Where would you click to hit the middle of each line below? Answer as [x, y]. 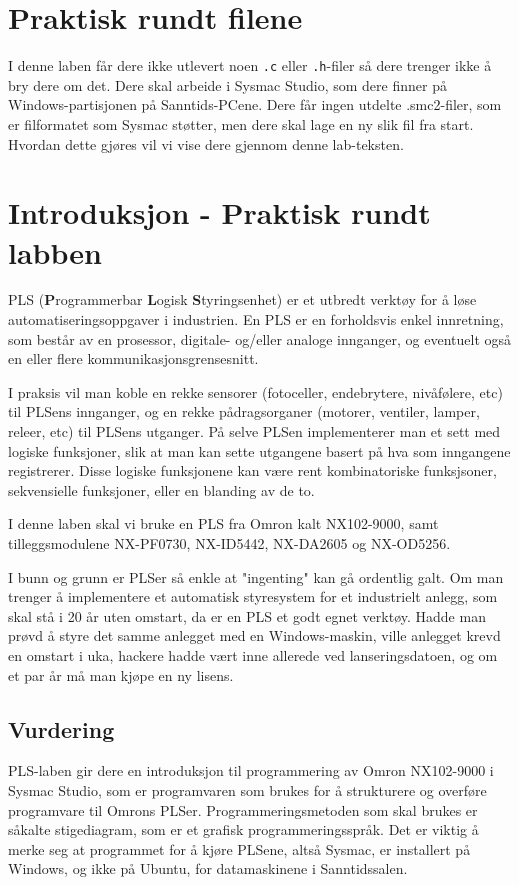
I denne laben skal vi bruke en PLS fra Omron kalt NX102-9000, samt [223, 523]
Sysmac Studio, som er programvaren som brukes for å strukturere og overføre [247, 789]
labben [55, 251]
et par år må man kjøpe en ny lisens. [121, 674]
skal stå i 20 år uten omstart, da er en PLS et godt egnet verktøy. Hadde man [247, 615]
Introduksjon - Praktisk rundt [219, 212]
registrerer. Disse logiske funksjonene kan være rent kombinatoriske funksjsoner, [252, 470]
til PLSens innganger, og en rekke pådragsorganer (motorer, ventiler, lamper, [244, 411]
